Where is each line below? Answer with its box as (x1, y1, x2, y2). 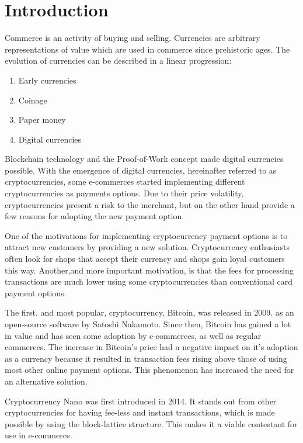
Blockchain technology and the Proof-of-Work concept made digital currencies (5, 153, 284, 165)
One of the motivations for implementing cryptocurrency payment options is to (5, 229, 288, 241)
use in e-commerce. (5, 429, 72, 441)
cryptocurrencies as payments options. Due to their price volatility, (5, 187, 244, 199)
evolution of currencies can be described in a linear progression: (5, 54, 232, 67)
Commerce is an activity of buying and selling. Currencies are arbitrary (5, 32, 260, 44)
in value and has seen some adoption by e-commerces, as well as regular (5, 329, 262, 341)
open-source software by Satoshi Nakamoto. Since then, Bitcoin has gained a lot (5, 318, 291, 330)
